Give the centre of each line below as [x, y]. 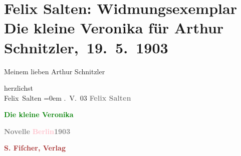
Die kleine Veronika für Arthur [114, 28]
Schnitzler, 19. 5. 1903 [86, 47]
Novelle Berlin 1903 [37, 131]
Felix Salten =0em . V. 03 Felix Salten [68, 97]
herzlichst [19, 88]
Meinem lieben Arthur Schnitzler [55, 71]
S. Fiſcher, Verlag [35, 148]
